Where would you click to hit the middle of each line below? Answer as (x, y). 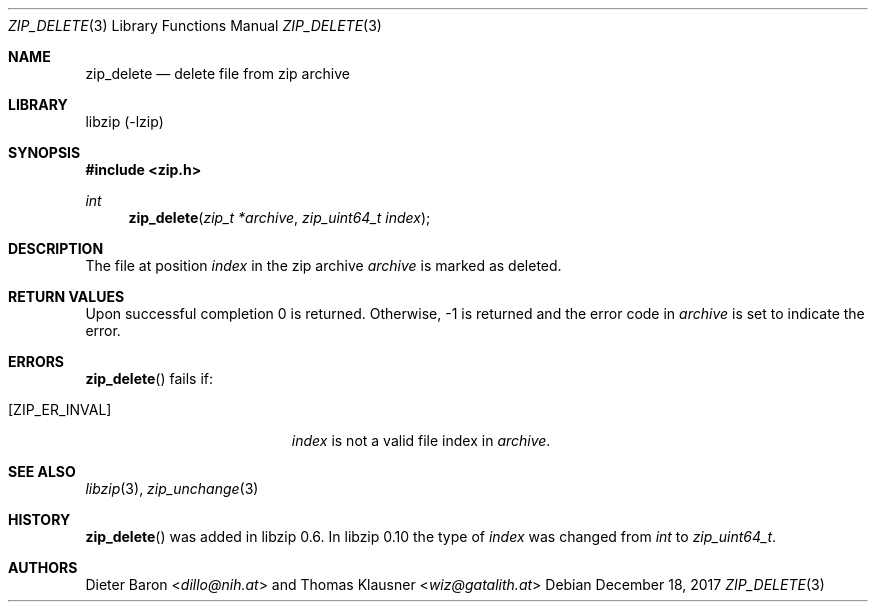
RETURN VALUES (66, 296)
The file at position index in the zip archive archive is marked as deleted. (323, 265)
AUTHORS (43, 567)
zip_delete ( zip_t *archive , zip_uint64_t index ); (279, 217)
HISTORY (39, 519)
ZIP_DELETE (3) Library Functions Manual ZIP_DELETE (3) (195, 25)
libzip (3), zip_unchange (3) (172, 488)
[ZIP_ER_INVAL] (60, 409)
